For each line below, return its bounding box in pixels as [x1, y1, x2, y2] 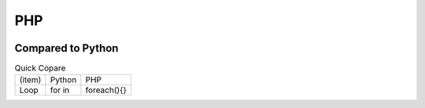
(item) [19, 74, 42, 85]
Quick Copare [14, 63, 66, 74]
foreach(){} [85, 85, 128, 95]
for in [50, 85, 70, 95]
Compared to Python [14, 41, 119, 55]
